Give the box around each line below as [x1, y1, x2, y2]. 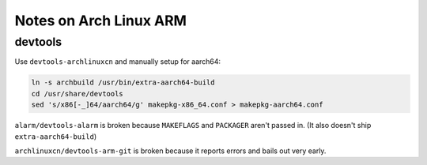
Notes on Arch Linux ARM [14, 12, 187, 29]
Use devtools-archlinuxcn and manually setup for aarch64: [14, 57, 221, 66]
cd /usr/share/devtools [31, 89, 124, 98]
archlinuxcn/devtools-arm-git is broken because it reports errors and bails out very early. [14, 146, 327, 156]
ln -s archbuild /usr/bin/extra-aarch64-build [31, 78, 215, 87]
